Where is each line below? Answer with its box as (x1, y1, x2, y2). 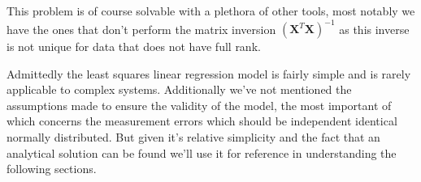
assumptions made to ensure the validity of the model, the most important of (7, 96, 392, 113)
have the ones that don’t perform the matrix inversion (7, 20, 276, 37)
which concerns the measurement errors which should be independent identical (7, 112, 397, 129)
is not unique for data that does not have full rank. (7, 38, 261, 55)
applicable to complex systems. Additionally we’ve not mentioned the (7, 81, 352, 98)
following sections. (7, 160, 97, 177)
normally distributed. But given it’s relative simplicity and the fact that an (7, 129, 380, 146)
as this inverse (339, 20, 410, 37)
